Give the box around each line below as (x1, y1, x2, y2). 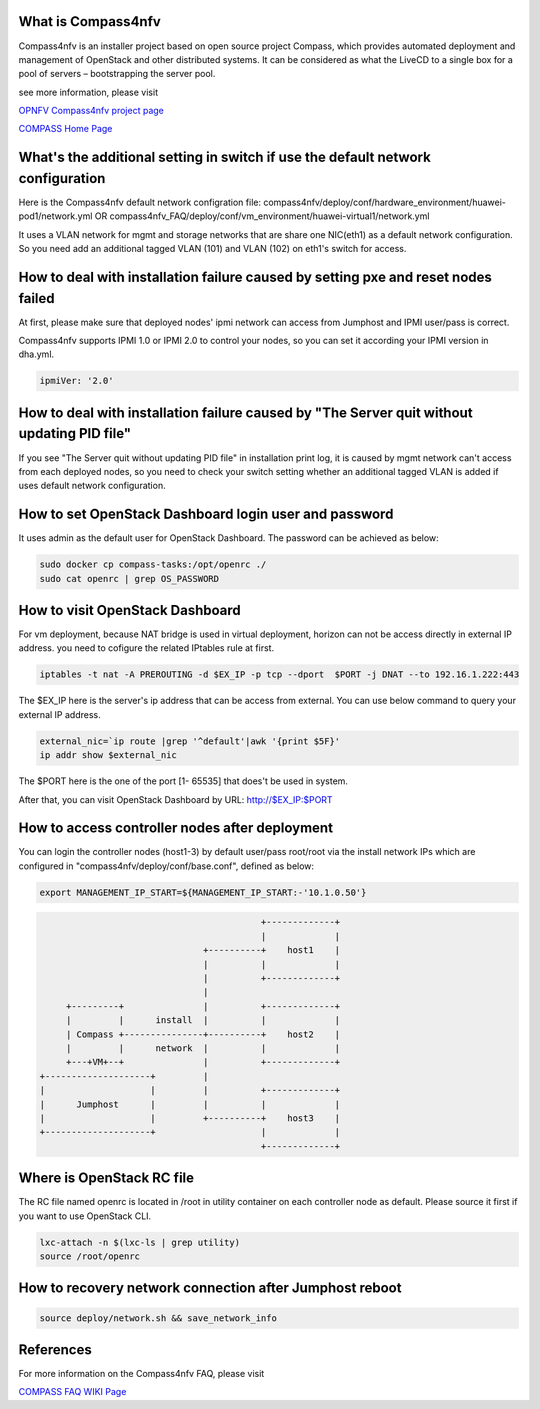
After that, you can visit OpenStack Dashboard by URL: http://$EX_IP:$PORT (18, 793, 334, 805)
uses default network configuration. (18, 480, 166, 492)
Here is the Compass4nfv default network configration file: (18, 196, 262, 208)
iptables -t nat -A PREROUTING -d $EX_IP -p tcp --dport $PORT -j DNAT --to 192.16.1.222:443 (39, 669, 520, 680)
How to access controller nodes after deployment (18, 820, 334, 837)
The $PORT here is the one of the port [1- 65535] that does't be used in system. (18, 775, 349, 787)
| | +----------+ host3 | (39, 1112, 341, 1124)
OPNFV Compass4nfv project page (18, 105, 164, 117)
